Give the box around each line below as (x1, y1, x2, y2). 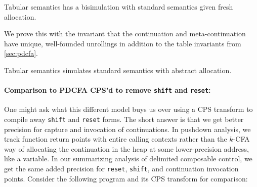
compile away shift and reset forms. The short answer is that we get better (4, 114, 244, 124)
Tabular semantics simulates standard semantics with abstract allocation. (4, 65, 232, 75)
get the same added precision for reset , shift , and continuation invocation (4, 163, 239, 174)
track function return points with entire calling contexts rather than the (4, 134, 227, 144)
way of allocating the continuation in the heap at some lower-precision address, (4, 143, 249, 154)
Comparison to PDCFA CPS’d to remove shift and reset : (4, 85, 211, 95)
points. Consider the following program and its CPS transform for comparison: (4, 173, 248, 183)
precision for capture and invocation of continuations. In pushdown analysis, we (4, 123, 251, 134)
